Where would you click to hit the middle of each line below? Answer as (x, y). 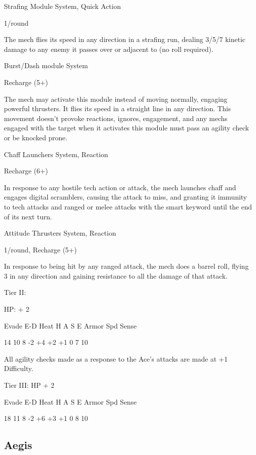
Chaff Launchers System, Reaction (56, 154)
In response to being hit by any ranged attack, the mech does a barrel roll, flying (126, 266)
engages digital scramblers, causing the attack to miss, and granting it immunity (126, 197)
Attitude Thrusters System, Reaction (60, 233)
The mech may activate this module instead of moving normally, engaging (116, 99)
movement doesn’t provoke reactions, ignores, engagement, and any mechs (116, 118)
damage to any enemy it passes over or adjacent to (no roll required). (109, 49)
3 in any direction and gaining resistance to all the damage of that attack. (116, 275)
